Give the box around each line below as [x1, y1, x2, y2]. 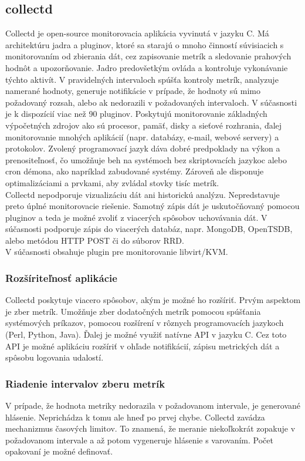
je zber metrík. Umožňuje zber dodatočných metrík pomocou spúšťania [5, 305, 261, 317]
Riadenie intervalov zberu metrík [5, 376, 165, 391]
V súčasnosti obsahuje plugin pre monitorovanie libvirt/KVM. [5, 245, 228, 258]
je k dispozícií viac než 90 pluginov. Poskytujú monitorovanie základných [5, 107, 267, 120]
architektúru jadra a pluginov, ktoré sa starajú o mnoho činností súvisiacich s [5, 38, 284, 51]
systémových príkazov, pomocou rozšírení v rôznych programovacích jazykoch [5, 317, 284, 329]
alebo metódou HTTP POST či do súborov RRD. [5, 234, 184, 246]
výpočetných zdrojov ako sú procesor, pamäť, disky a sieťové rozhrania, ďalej [5, 119, 282, 131]
